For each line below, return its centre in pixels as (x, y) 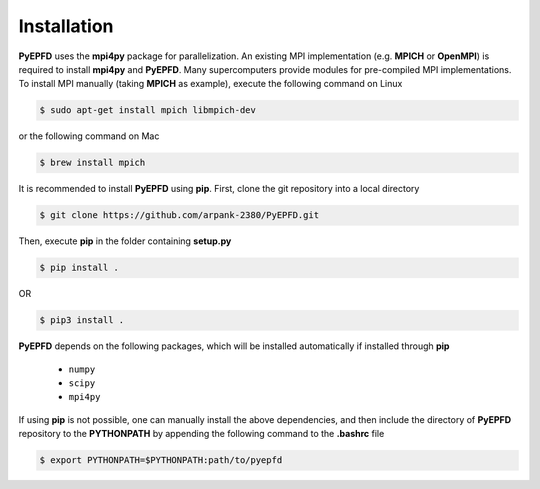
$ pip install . (79, 268)
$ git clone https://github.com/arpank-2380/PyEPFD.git (179, 215)
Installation (66, 26)
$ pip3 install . (82, 320)
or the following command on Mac (89, 136)
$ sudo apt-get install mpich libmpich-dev (148, 110)
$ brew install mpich (92, 163)
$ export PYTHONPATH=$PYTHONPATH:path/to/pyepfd (161, 460)
